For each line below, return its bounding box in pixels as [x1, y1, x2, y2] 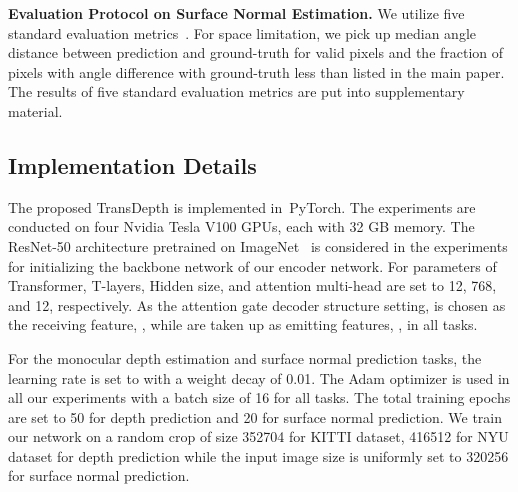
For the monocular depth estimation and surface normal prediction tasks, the [8, 347, 482, 368]
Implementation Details [8, 149, 257, 180]
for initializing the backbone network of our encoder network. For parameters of [8, 255, 497, 276]
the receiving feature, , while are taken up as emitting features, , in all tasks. [8, 314, 478, 335]
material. [8, 100, 63, 121]
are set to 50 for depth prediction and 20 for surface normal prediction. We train [8, 406, 503, 427]
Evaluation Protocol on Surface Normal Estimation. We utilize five [8, 3, 465, 23]
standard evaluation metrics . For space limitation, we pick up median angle [8, 22, 476, 43]
